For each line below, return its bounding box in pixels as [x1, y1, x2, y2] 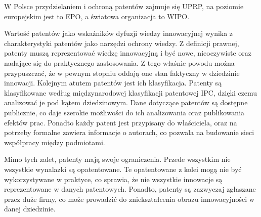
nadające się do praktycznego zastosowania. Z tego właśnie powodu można [4, 57, 235, 68]
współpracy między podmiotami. [4, 137, 105, 147]
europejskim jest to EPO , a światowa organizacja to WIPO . [4, 11, 190, 21]
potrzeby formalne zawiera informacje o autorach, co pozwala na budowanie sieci [4, 127, 254, 138]
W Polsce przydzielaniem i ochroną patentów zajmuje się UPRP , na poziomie [4, 1, 244, 11]
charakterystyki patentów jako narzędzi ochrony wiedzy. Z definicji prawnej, [4, 37, 239, 48]
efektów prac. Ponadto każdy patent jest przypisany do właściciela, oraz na [4, 117, 237, 127]
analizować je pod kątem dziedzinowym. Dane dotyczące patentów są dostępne [4, 97, 248, 108]
